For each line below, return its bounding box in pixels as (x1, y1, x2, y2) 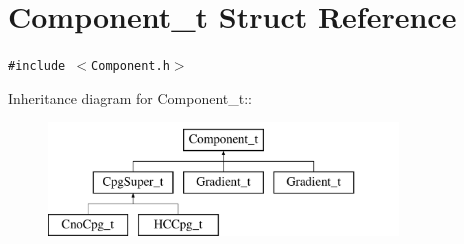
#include (8, 59, 66, 74)
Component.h (91, 59, 170, 74)
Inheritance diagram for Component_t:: (8, 87, 252, 108)
